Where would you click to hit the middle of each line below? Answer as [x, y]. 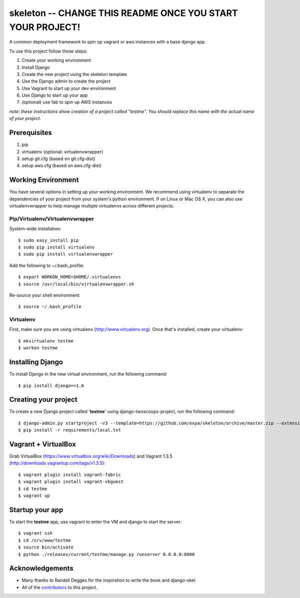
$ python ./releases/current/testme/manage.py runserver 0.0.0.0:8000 [106, 554]
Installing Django [36, 362]
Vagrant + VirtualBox [42, 444]
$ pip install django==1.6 [51, 385]
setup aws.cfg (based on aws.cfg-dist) [62, 165]
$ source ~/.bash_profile [50, 307]
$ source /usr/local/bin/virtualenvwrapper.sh [76, 284]
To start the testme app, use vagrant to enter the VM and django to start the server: [95, 521]
